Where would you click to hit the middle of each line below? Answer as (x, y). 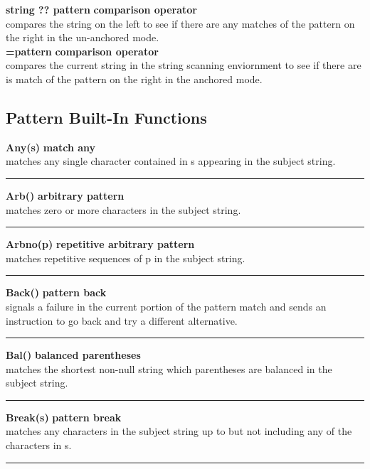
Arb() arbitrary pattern (65, 195)
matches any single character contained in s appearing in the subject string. (171, 161)
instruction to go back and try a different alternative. (122, 320)
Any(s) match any (51, 147)
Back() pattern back (56, 292)
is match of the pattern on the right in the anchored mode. (134, 79)
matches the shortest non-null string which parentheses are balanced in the (169, 368)
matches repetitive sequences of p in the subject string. (126, 258)
